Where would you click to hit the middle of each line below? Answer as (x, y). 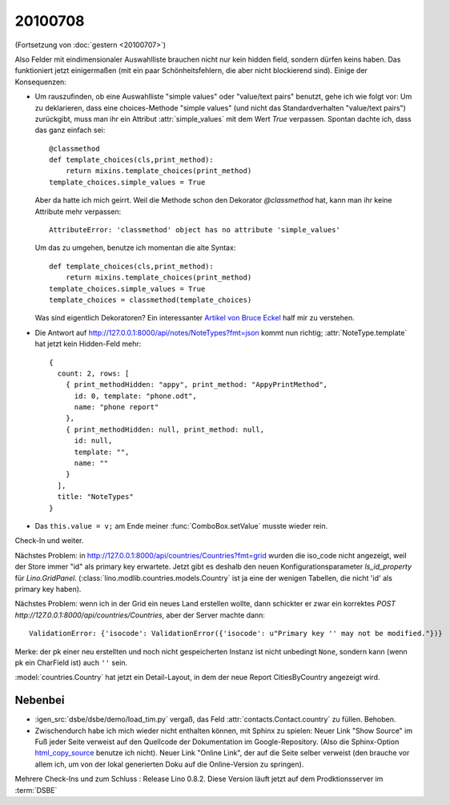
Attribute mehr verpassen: (78, 211)
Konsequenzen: (41, 82)
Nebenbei (40, 700)
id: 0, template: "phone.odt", (136, 396)
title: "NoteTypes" (95, 497)
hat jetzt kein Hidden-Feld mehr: (88, 344)
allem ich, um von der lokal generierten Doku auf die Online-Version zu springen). (169, 764)
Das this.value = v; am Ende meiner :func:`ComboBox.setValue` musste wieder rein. (181, 526)
